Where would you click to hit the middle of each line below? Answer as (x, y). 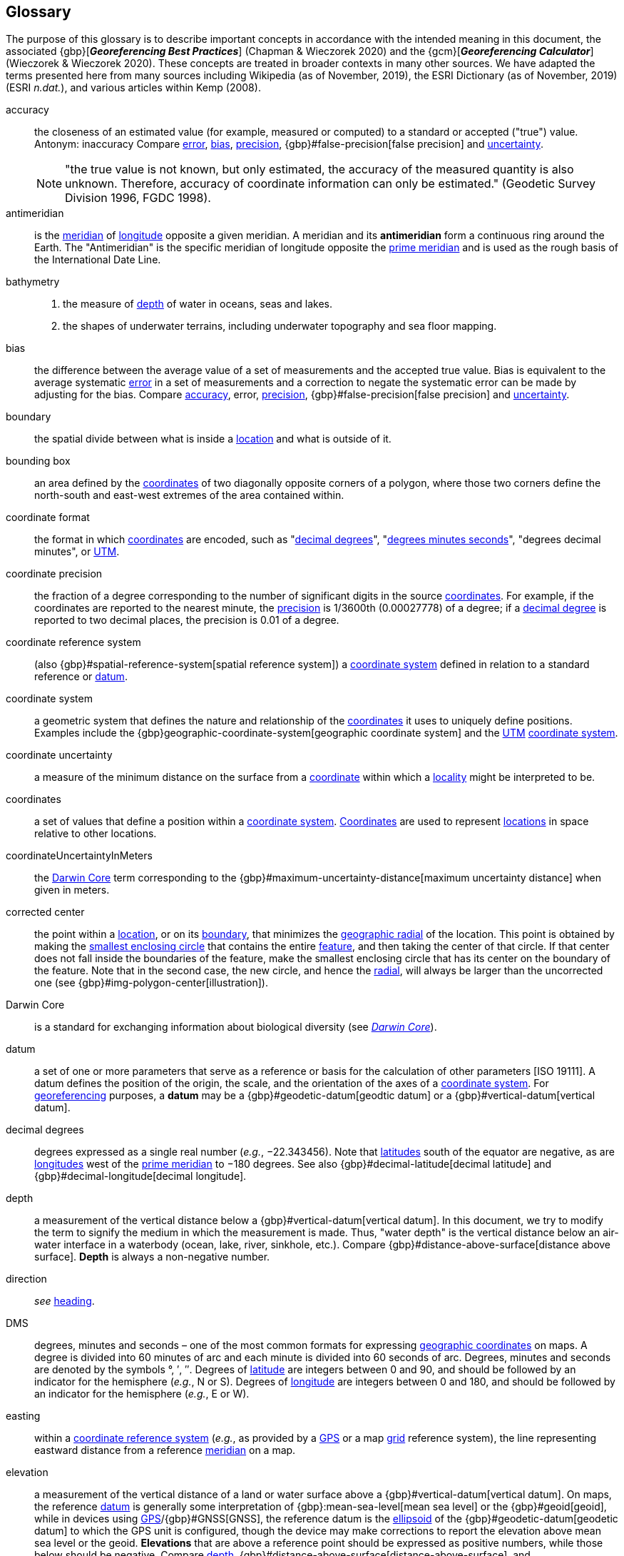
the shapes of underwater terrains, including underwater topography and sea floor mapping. (280, 326)
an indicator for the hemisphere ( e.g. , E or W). (142, 1394)
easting (23, 1416)
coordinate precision (54, 574)
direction (26, 1279)
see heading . (65, 1301)
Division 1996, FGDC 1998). (138, 198)
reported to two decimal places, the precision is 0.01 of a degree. (187, 620)
